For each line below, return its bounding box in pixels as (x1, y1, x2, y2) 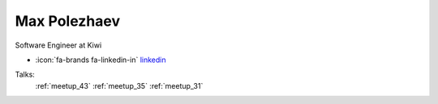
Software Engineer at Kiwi (15, 40, 102, 50)
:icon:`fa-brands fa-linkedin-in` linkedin (35, 55, 166, 64)
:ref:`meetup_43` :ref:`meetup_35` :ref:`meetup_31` (35, 81, 204, 90)
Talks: (15, 69, 36, 80)
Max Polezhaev (15, 12, 121, 30)
